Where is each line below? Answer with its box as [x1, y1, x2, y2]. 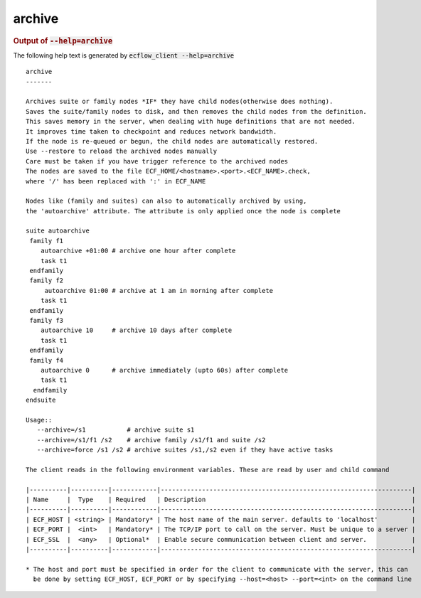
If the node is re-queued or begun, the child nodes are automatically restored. [26, 137, 319, 145]
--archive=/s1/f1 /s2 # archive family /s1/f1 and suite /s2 [36, 436, 266, 444]
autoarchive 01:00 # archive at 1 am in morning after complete [44, 287, 274, 294]
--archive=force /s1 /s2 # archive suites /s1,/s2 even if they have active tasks [36, 446, 334, 454]
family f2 [29, 277, 64, 284]
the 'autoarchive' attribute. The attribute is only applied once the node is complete [26, 207, 341, 215]
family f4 [29, 356, 64, 364]
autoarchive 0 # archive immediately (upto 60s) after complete [40, 366, 289, 374]
